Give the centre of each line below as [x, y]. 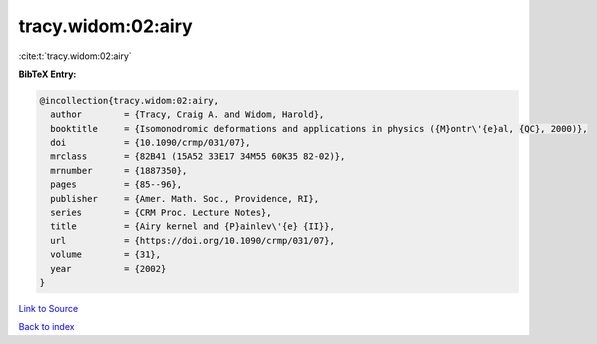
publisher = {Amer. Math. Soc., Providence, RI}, [185, 198]
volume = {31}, [106, 254]
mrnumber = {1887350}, [119, 170]
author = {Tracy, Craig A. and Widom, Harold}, [187, 114]
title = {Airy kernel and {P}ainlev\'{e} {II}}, [192, 226]
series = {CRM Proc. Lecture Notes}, [161, 213]
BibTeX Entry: [47, 74]
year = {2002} [108, 268]
